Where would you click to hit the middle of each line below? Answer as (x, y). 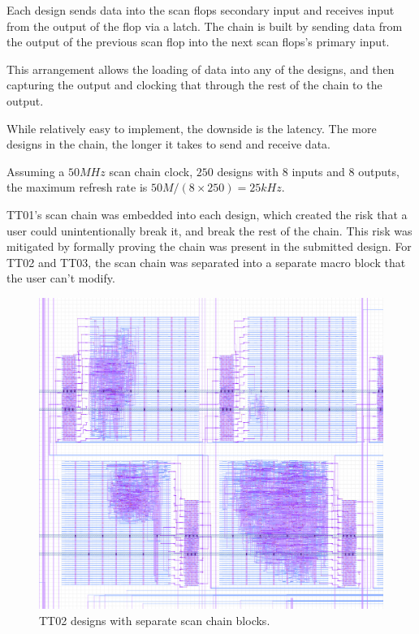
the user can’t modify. (61, 278)
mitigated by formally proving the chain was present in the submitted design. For (209, 246)
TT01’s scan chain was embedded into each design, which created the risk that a (207, 214)
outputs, (379, 171)
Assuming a (36, 171)
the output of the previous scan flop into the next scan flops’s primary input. (198, 42)
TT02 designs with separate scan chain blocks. (155, 620)
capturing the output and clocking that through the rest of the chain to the (194, 85)
